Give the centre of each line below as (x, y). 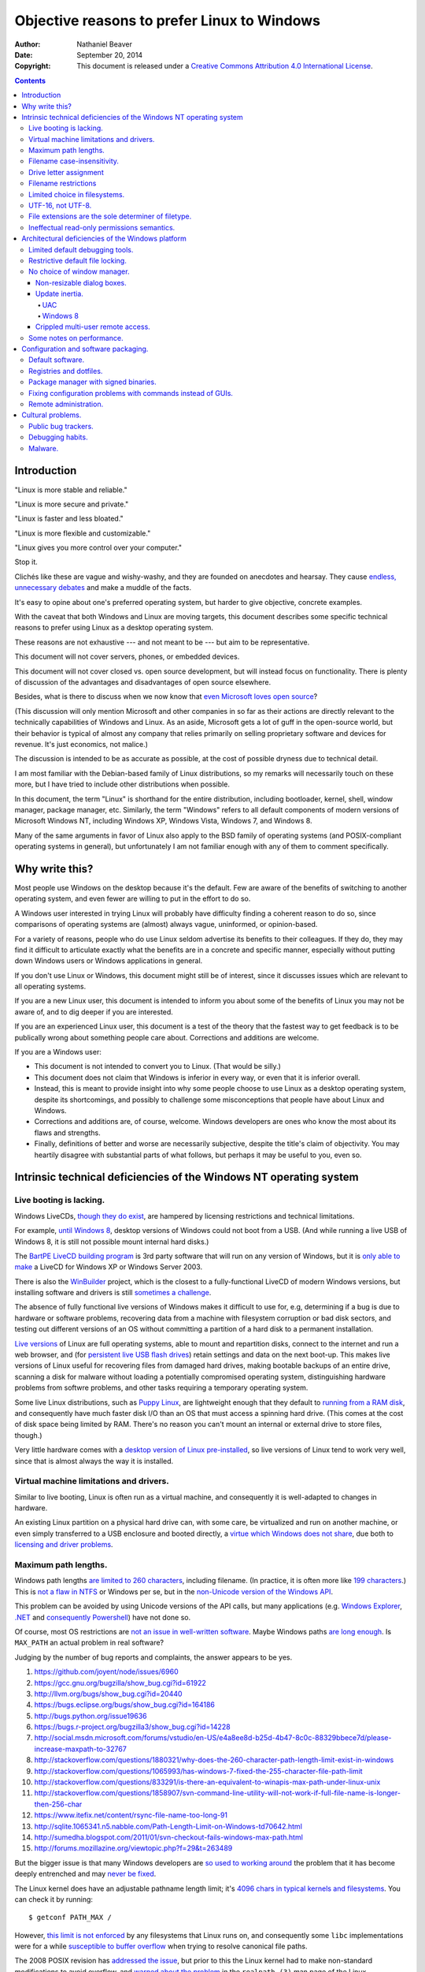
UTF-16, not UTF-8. (60, 206)
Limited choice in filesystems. (77, 194)
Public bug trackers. (61, 426)
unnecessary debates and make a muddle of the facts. (103, 588)
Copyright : (33, 66)
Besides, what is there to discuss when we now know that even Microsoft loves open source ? (166, 697)
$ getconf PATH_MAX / (70, 1918)
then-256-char (58, 1804)
